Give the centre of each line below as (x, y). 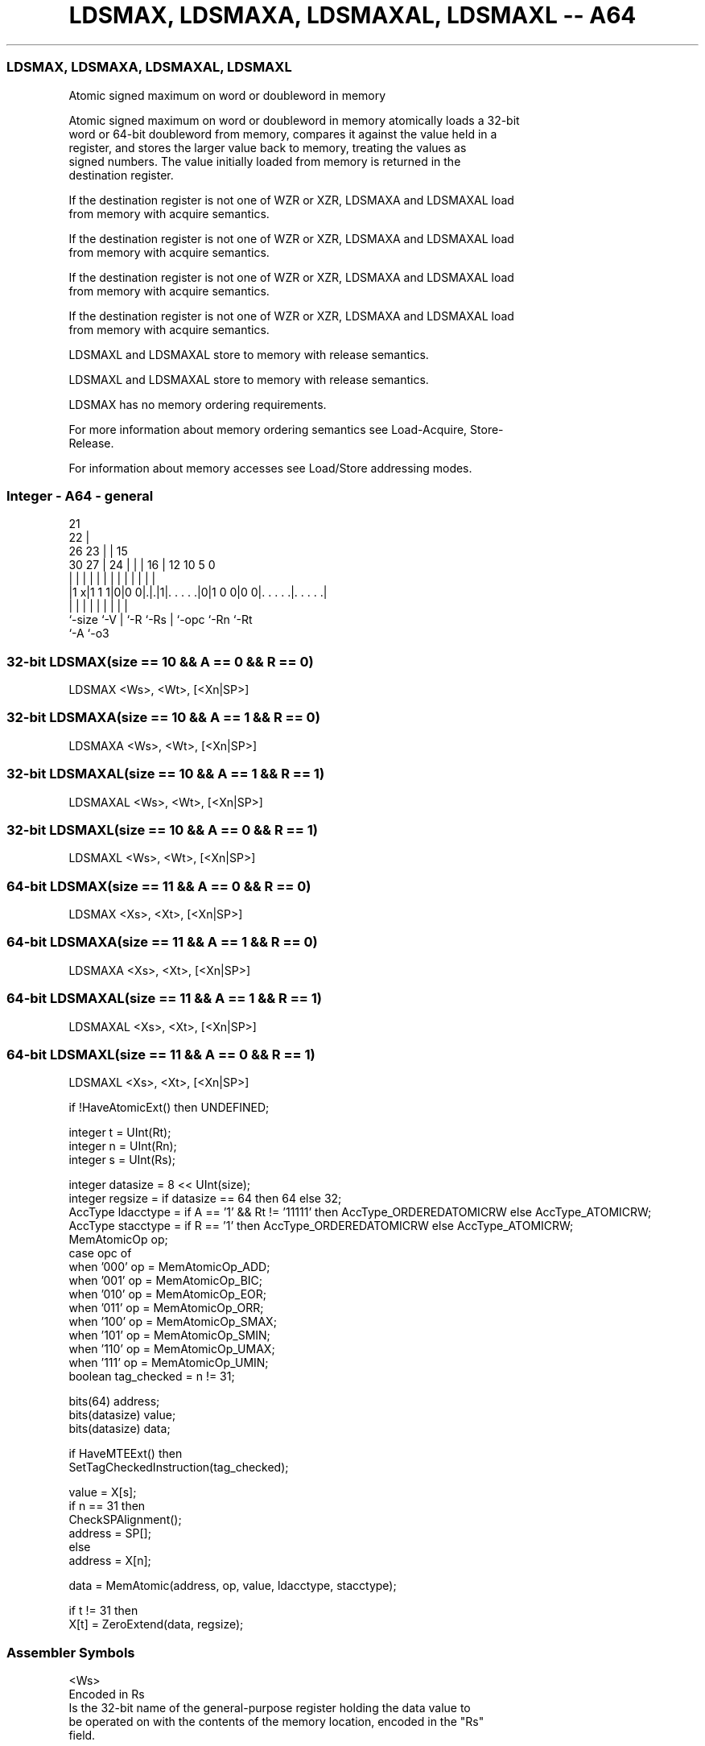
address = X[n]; (110, 1561)
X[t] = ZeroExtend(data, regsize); (156, 1624)
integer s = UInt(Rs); (122, 1160)
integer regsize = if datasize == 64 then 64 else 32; (205, 1199)
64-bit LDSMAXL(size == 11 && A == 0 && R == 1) (161, 1054)
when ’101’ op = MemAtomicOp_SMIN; (169, 1335)
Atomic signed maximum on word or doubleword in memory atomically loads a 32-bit (294, 120)
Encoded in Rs (107, 1694)
